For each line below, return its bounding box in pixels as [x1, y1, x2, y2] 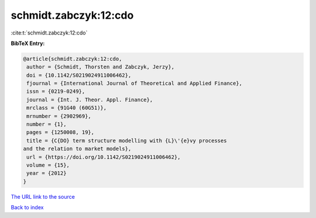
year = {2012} [26, 170, 67, 177]
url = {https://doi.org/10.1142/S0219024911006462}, [26, 154, 181, 160]
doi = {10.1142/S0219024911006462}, [26, 72, 132, 78]
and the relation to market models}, [23, 146, 132, 152]
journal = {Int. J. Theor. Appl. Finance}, [26, 96, 153, 103]
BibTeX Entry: [11, 40, 45, 47]
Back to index [11, 204, 44, 211]
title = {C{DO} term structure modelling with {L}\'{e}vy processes [26, 137, 227, 144]
